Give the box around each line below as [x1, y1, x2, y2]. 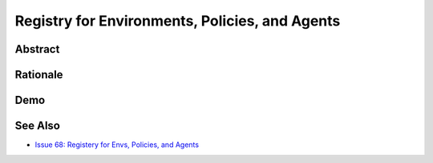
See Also [14, 119, 60, 133]
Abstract [14, 42, 60, 56]
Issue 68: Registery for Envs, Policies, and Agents [34, 140, 200, 149]
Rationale [14, 68, 63, 81]
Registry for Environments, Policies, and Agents [14, 12, 341, 30]
